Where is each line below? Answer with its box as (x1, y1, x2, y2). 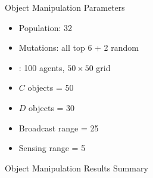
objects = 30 (29, 101, 75, 113)
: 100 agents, (18, 61, 65, 73)
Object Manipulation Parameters (5, 1, 125, 13)
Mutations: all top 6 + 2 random (18, 41, 139, 54)
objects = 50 (27, 81, 74, 94)
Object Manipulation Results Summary (5, 161, 148, 174)
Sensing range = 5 (18, 142, 86, 154)
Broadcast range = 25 (18, 121, 99, 134)
